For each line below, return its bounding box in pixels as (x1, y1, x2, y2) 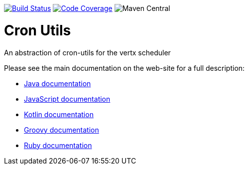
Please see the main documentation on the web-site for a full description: (4, 63, 245, 72)
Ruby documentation (24, 141, 92, 150)
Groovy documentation (24, 125, 99, 134)
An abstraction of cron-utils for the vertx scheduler (4, 48, 171, 57)
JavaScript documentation (24, 94, 111, 103)
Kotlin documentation (24, 110, 94, 119)
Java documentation (24, 79, 91, 88)
